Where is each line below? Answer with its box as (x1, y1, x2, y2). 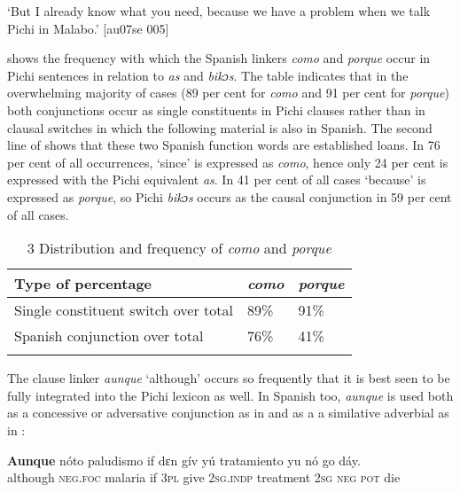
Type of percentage (14, 273, 152, 294)
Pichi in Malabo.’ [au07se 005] (7, 19, 169, 37)
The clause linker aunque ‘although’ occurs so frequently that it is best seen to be (7, 369, 450, 387)
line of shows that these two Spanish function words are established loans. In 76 (7, 136, 441, 154)
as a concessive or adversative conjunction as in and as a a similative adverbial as (7, 403, 449, 422)
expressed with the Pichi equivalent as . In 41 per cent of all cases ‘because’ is (7, 170, 426, 189)
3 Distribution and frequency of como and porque (27, 238, 331, 259)
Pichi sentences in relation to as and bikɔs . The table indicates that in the (7, 66, 409, 84)
